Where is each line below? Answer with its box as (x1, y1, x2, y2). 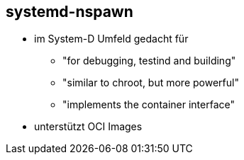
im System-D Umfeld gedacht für (34, 33, 189, 45)
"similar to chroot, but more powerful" (62, 76, 239, 89)
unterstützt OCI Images (34, 120, 143, 133)
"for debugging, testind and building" (62, 55, 236, 67)
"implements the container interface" (62, 98, 235, 111)
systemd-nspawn (6, 3, 133, 21)
